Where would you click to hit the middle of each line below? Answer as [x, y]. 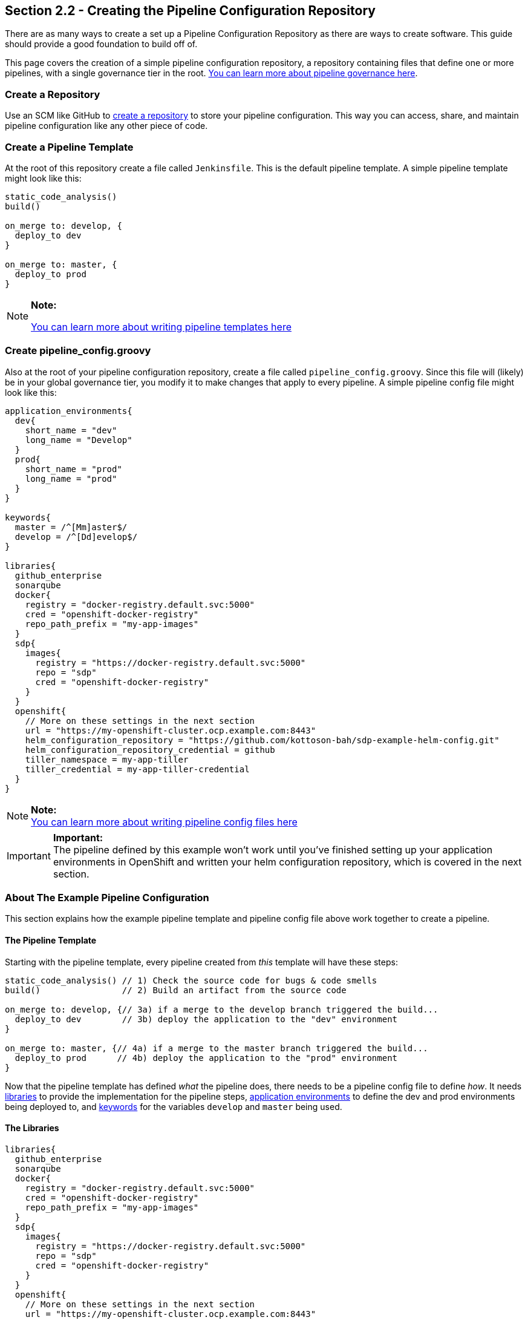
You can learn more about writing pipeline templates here [161, 327]
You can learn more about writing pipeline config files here [164, 822]
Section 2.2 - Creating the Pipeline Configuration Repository [190, 11]
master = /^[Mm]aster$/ [71, 527]
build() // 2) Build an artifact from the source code [176, 990]
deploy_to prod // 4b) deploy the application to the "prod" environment [206, 1058]
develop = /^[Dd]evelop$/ [76, 537]
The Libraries [32, 1128]
